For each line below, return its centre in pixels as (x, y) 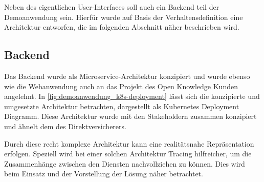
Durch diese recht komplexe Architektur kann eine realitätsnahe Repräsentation (129, 143)
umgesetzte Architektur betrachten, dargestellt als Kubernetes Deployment (122, 106)
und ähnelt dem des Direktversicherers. (65, 126)
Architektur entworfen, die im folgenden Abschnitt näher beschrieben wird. (122, 27)
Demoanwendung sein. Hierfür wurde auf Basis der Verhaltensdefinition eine (124, 17)
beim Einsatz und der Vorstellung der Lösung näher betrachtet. (104, 174)
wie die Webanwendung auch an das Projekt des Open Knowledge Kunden (121, 86)
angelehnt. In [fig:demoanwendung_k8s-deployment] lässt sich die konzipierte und (132, 96)
